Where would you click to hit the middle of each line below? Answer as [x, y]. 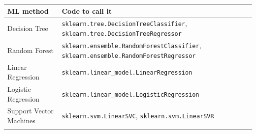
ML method [28, 11]
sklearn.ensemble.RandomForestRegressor [129, 56]
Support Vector [31, 111]
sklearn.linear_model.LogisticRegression [130, 94]
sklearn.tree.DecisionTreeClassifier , [124, 23]
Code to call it [87, 11]
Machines [21, 120]
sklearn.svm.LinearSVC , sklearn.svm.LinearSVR [138, 116]
